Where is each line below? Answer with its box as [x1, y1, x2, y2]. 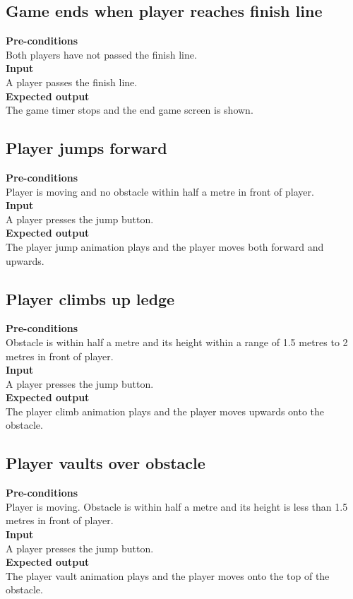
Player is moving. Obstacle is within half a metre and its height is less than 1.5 [6, 499, 348, 514]
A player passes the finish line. [6, 74, 138, 89]
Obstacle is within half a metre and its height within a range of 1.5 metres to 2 [6, 334, 348, 349]
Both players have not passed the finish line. [6, 47, 197, 61]
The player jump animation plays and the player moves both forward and [6, 239, 324, 254]
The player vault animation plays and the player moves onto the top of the [6, 568, 330, 583]
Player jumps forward [6, 137, 167, 159]
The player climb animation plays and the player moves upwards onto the [6, 403, 325, 418]
